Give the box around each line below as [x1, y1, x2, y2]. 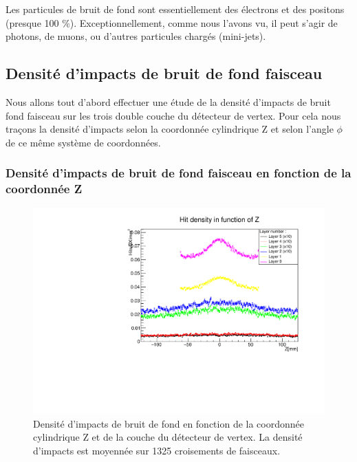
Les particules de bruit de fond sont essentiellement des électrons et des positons [6, 2, 345, 16]
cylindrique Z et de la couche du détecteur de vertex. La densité [33, 430, 303, 444]
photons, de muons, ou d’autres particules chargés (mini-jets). [6, 29, 266, 43]
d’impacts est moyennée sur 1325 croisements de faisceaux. [33, 443, 281, 457]
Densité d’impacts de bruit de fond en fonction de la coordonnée [33, 416, 305, 430]
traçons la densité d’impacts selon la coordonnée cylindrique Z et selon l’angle [6, 122, 334, 136]
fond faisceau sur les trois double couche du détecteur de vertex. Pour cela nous [6, 108, 341, 122]
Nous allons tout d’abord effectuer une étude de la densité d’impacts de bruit [6, 94, 331, 109]
